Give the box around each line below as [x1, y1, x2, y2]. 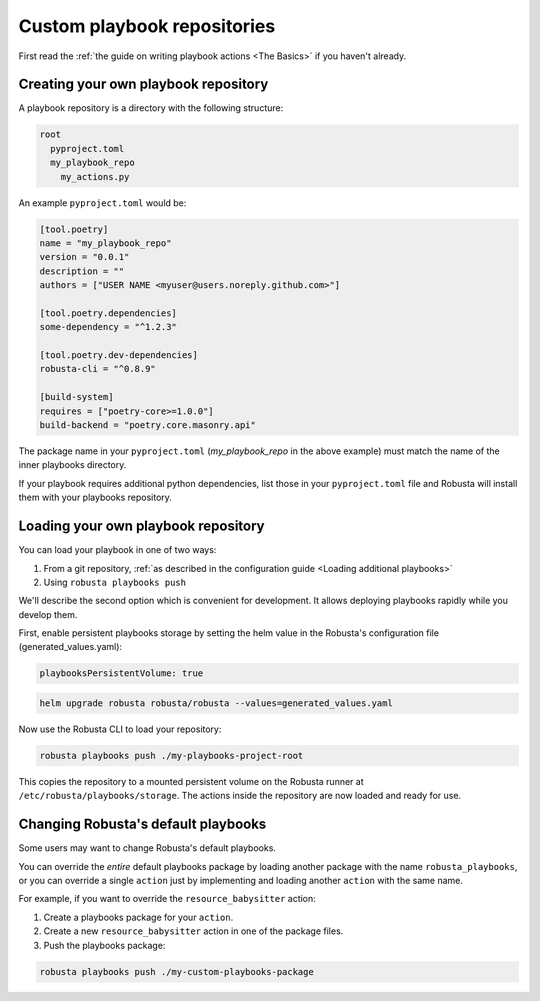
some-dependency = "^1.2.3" [39, 321, 177, 333]
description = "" [39, 265, 125, 277]
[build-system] [39, 391, 114, 403]
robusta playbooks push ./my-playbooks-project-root [39, 750, 304, 761]
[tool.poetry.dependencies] [39, 307, 177, 319]
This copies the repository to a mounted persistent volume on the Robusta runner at [18, 775, 364, 787]
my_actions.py [60, 171, 130, 182]
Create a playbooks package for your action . [43, 911, 234, 923]
